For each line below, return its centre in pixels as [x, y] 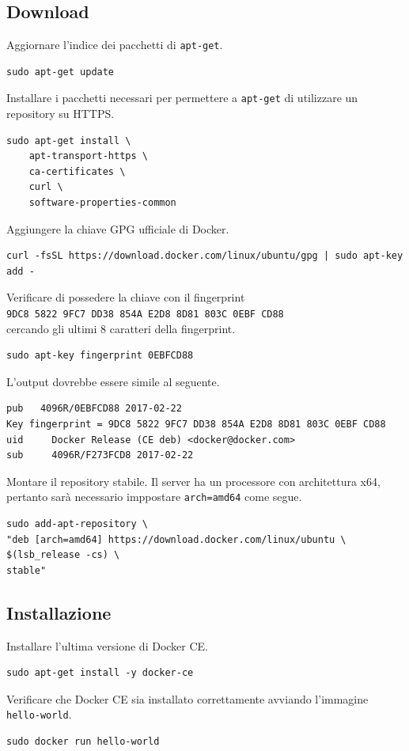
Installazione [59, 612]
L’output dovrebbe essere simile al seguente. [113, 381]
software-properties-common [102, 203]
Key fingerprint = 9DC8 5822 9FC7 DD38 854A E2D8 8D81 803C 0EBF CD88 [196, 425]
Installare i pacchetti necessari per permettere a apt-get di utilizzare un [182, 98]
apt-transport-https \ [88, 156]
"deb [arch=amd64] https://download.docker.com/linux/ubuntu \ [176, 539]
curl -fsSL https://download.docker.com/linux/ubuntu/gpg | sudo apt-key [205, 256]
